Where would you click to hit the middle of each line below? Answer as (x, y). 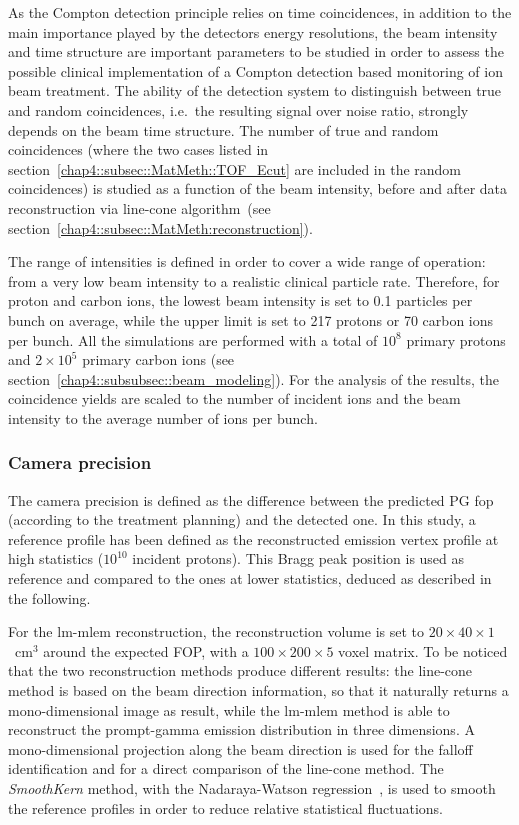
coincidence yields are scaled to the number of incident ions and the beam (234, 398)
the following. (49, 597)
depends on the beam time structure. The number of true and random (223, 129)
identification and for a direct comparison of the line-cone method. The (226, 768)
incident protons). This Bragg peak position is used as (298, 558)
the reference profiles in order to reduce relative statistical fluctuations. (225, 807)
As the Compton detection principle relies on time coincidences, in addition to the (260, 12)
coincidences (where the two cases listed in (138, 149)
